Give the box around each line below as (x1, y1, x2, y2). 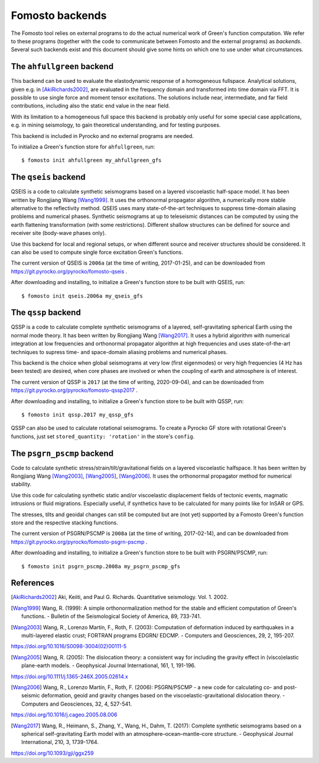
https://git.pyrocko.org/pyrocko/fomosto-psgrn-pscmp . (11, 538, 148, 545)
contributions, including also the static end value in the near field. (11, 102, 171, 110)
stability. (11, 481, 32, 488)
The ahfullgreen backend (11, 62, 114, 72)
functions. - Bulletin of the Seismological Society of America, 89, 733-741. (21, 613, 201, 620)
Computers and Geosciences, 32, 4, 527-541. (21, 700, 132, 707)
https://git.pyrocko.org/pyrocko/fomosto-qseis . (11, 268, 128, 275)
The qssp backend (11, 308, 81, 318)
